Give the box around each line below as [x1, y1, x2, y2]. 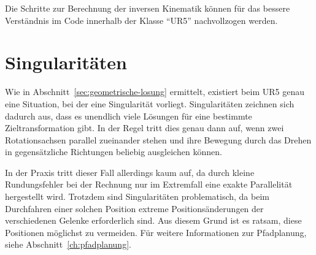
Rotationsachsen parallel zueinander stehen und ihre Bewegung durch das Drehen [5, 133, 312, 146]
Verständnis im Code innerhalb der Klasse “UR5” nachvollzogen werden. [5, 13, 278, 26]
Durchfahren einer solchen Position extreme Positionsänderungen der [5, 202, 264, 215]
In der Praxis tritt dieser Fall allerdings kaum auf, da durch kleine [5, 166, 255, 178]
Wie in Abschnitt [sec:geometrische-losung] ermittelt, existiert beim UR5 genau [5, 85, 304, 98]
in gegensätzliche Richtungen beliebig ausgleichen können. [5, 145, 222, 158]
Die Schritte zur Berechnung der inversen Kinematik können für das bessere [5, 2, 290, 14]
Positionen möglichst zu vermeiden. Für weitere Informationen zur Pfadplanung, [5, 226, 307, 238]
